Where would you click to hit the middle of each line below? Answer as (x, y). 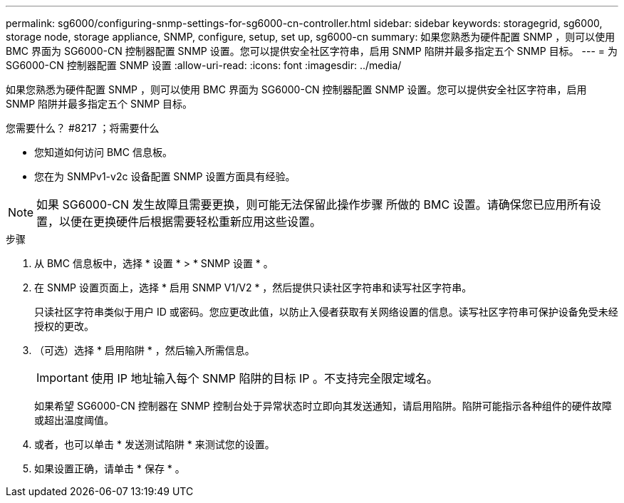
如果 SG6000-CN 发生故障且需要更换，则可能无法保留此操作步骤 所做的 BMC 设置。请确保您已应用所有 (313, 204)
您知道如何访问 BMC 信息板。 (103, 152)
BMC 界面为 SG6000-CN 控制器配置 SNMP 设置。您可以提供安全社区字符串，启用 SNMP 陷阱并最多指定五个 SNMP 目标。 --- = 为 (312, 51)
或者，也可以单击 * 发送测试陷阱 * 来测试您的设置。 (155, 444)
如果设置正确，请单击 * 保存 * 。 (110, 468)
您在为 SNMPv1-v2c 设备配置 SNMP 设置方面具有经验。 (165, 176)
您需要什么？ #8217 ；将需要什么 (83, 128)
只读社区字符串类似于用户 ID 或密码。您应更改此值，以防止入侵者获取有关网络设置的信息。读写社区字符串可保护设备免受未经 (326, 312)
